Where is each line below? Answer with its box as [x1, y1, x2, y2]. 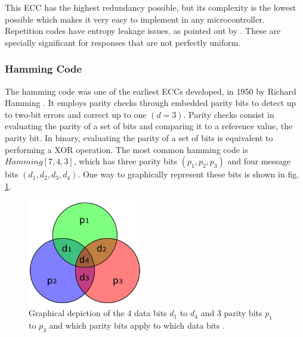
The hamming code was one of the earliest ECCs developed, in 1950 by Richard [5, 85, 296, 97]
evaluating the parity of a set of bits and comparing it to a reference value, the [5, 120, 293, 132]
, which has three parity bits [73, 155, 177, 167]
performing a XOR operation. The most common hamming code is [5, 143, 249, 155]
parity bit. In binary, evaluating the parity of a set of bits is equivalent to [5, 131, 273, 143]
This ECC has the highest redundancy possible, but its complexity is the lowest [5, 1, 296, 13]
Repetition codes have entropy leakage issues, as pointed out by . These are [5, 24, 281, 37]
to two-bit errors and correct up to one [5, 108, 147, 120]
